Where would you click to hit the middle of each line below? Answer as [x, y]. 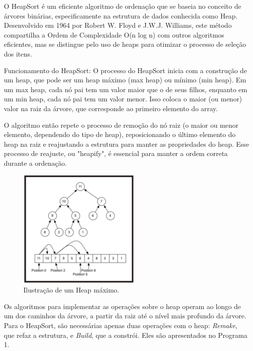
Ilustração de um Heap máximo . [71, 290]
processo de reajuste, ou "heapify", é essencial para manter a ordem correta [116, 153]
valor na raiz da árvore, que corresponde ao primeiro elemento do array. [111, 108]
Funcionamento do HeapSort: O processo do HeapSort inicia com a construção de [126, 70]
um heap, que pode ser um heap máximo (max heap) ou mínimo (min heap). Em [125, 80]
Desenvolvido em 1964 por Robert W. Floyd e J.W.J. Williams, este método [118, 25]
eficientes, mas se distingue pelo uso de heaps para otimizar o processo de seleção [125, 44]
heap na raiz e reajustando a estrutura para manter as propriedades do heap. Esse [127, 144]
